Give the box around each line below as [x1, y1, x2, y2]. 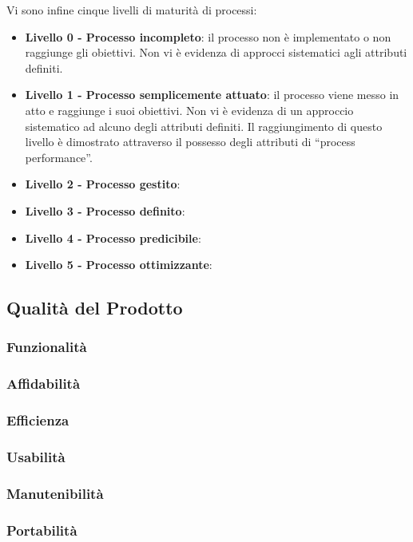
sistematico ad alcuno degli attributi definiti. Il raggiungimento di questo [25, 117, 383, 134]
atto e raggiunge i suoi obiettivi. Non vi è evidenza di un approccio [25, 101, 354, 118]
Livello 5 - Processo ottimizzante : [25, 256, 212, 273]
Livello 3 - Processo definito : [25, 202, 185, 219]
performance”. [25, 148, 93, 165]
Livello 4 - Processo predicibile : [25, 229, 201, 246]
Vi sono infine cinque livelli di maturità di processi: [6, 2, 257, 18]
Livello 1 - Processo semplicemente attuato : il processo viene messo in [25, 86, 399, 103]
